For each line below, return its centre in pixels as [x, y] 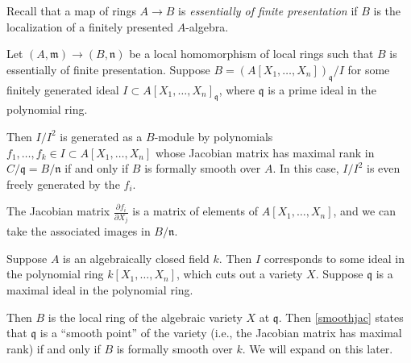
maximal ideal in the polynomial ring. [100, 290]
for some [369, 69]
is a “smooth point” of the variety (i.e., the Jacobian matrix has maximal [221, 333]
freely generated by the [63, 184]
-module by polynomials [214, 136]
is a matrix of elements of [195, 211]
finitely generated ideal [63, 89]
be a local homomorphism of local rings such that [251, 54]
